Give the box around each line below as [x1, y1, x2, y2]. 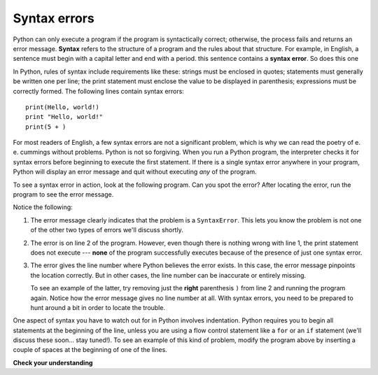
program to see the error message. [13, 190, 114, 199]
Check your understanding [13, 358, 93, 367]
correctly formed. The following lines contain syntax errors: [13, 87, 185, 95]
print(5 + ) [25, 122, 66, 131]
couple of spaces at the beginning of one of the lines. [13, 346, 167, 354]
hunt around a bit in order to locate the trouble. [30, 303, 166, 311]
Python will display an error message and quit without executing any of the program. [13, 168, 257, 176]
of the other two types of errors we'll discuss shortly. [30, 226, 183, 234]
